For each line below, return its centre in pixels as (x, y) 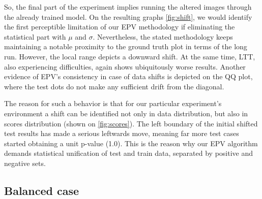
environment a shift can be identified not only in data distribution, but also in (126, 113)
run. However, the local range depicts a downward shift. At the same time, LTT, (130, 56)
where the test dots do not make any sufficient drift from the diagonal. (114, 86)
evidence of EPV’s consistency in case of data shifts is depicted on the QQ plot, (128, 76)
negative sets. (25, 163)
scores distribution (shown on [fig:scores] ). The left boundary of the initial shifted (131, 123)
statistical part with (35, 36)
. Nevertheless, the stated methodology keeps (163, 36)
